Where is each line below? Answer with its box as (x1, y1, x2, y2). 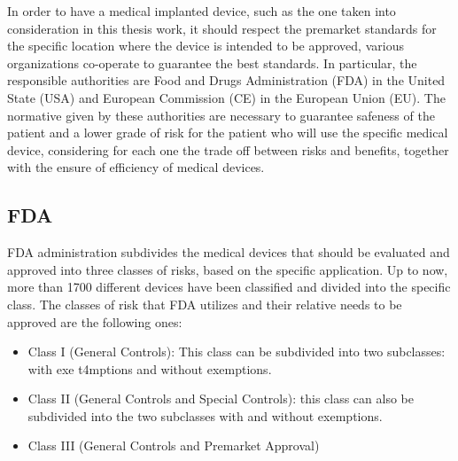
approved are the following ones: (7, 312, 182, 331)
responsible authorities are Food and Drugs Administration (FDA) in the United (7, 71, 446, 90)
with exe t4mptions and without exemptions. (27, 359, 272, 378)
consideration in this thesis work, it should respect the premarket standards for (7, 19, 437, 37)
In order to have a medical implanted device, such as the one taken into (7, 2, 396, 20)
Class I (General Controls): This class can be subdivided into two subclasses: (27, 342, 446, 361)
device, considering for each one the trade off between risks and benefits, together (7, 140, 449, 159)
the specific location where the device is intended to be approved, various (7, 36, 404, 55)
